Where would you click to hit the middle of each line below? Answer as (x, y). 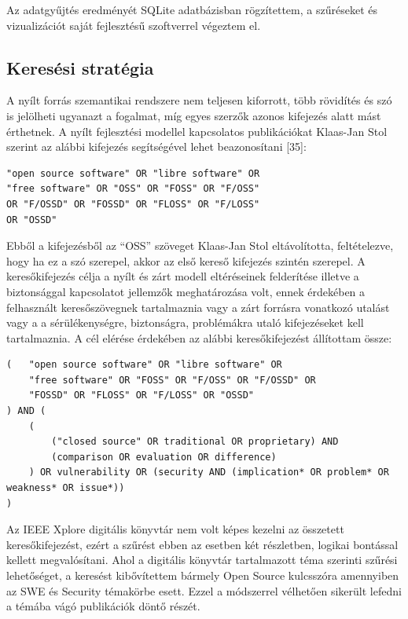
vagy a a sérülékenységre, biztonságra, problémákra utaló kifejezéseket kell (185, 322)
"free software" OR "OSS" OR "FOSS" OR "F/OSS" (133, 189)
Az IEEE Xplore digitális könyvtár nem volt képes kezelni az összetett (175, 529)
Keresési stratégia (80, 67)
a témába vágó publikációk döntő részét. (103, 606)
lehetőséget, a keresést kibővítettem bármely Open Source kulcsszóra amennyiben (203, 575)
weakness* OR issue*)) (66, 488)
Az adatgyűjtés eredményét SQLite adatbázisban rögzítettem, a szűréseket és (192, 9)
